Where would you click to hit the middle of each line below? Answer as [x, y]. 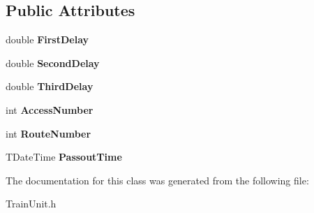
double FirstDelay [47, 39]
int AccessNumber [50, 109]
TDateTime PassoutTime [64, 157]
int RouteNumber [48, 133]
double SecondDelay [53, 63]
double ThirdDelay [50, 86]
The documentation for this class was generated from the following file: [157, 180]
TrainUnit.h [31, 204]
